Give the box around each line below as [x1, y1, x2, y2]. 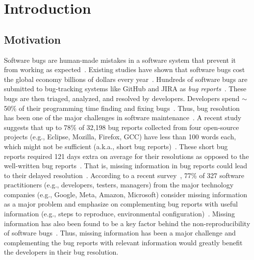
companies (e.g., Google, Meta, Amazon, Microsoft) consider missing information [4, 189, 248, 199]
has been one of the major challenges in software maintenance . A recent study [4, 112, 242, 123]
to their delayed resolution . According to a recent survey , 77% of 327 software [4, 170, 245, 180]
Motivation [4, 31, 61, 47]
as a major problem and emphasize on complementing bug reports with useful [4, 199, 238, 209]
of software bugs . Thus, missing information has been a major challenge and [4, 228, 236, 238]
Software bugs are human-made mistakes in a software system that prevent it [4, 54, 236, 65]
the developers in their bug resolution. [4, 247, 119, 257]
